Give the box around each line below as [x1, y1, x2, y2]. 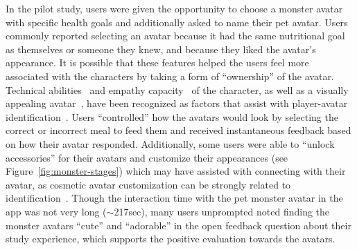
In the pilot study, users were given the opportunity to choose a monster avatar [6, 1, 343, 15]
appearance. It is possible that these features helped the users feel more [6, 55, 309, 70]
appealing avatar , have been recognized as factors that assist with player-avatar [6, 96, 348, 110]
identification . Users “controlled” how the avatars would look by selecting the [6, 109, 338, 124]
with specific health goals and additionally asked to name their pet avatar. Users [6, 15, 348, 29]
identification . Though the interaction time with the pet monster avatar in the [6, 191, 343, 205]
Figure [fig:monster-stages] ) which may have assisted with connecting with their [6, 164, 346, 178]
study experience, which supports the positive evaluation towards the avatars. [6, 231, 336, 246]
